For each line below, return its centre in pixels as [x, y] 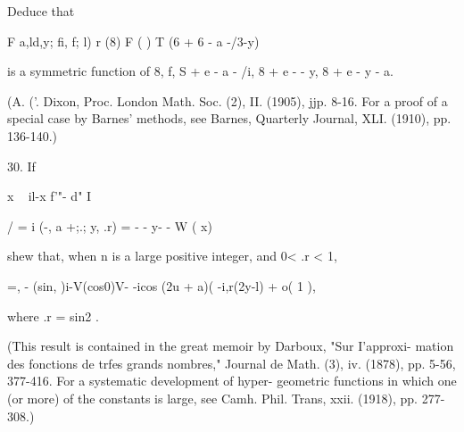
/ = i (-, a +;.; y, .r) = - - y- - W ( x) [110, 225]
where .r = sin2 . [53, 316]
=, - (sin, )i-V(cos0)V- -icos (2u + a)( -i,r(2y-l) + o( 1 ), [162, 285]
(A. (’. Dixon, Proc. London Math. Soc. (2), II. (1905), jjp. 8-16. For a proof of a [228, 100]
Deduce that [41, 11]
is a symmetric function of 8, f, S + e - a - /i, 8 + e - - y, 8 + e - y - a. [200, 71]
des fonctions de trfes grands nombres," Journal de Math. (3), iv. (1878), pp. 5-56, [232, 363]
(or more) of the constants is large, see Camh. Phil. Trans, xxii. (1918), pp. [213, 398]
